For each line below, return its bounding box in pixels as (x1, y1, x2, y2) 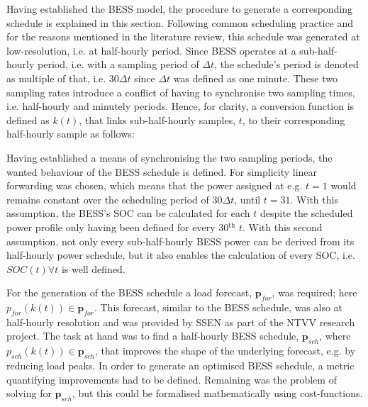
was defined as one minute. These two (173, 70, 338, 85)
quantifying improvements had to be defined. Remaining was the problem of (6, 372, 337, 386)
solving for (6, 386, 52, 401)
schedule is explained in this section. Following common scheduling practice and (6, 15, 354, 30)
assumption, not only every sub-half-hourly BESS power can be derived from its (6, 233, 355, 248)
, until (234, 191, 261, 206)
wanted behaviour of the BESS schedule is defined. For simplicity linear (6, 164, 318, 179)
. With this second (242, 219, 323, 234)
